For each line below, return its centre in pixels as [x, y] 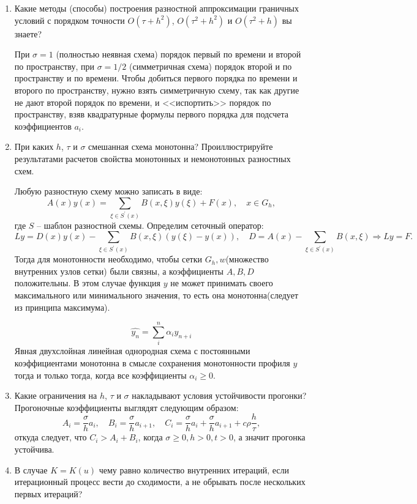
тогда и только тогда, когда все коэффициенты [100, 375]
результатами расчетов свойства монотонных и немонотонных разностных [152, 158]
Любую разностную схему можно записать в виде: [108, 191]
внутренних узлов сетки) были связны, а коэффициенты [119, 271]
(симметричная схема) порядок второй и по [210, 66]
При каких [34, 146]
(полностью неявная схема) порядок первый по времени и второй [178, 54]
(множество [247, 259]
